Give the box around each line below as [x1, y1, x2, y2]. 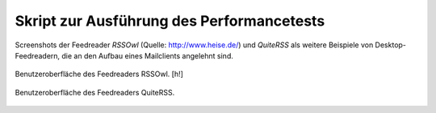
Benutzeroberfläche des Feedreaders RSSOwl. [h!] [15, 69, 183, 79]
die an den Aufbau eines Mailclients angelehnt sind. [61, 50, 233, 60]
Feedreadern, [15, 50, 61, 60]
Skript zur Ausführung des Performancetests [15, 12, 325, 30]
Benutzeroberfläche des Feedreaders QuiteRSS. [15, 87, 175, 97]
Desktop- [375, 40, 407, 50]
